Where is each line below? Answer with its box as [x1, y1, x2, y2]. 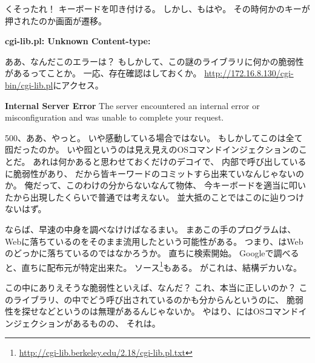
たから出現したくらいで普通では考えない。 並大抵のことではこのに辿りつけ [5, 190, 304, 203]
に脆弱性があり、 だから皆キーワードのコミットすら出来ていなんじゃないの [5, 167, 305, 179]
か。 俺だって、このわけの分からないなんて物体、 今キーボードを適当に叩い [5, 179, 306, 191]
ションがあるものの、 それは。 [38, 316, 161, 329]
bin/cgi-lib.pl [5, 78, 53, 91]
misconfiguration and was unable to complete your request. [5, 111, 224, 124]
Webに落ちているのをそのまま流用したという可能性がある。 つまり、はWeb [5, 235, 303, 247]
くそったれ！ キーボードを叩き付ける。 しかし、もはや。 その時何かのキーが [5, 2, 310, 15]
